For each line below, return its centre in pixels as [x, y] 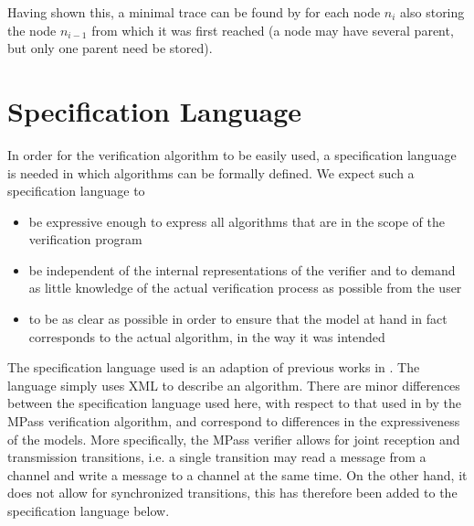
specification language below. [89, 510]
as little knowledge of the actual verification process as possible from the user [245, 288]
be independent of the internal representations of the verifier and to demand [242, 269]
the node [32, 30]
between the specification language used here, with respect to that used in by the [234, 403]
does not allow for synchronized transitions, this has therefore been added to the [232, 493]
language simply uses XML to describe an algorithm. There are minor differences [234, 385]
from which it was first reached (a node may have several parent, [273, 30]
